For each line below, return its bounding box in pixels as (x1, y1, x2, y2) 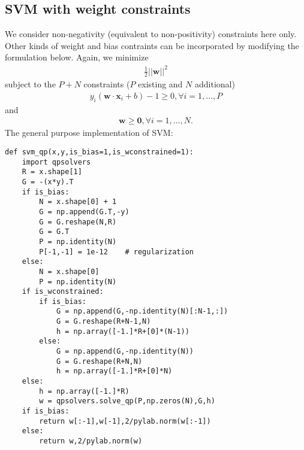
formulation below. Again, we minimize (5, 51, 149, 63)
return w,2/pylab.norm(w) (39, 437, 143, 446)
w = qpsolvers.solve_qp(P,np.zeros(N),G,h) (39, 397, 215, 406)
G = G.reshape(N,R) (39, 217, 117, 226)
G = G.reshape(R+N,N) (56, 357, 143, 366)
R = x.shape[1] (22, 168, 82, 177)
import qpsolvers (22, 157, 91, 166)
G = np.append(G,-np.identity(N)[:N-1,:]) (56, 307, 228, 316)
